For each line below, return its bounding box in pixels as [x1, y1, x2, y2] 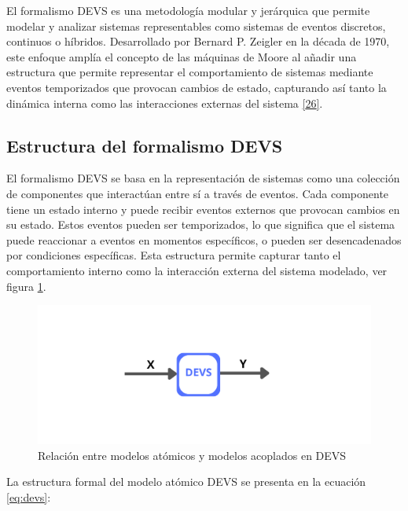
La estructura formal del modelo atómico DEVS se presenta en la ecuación [6, 473, 366, 490]
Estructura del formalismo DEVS [6, 133, 283, 157]
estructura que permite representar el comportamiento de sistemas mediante [6, 64, 373, 80]
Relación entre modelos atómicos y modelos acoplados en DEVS [38, 447, 347, 463]
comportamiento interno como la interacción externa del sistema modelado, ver [6, 262, 388, 278]
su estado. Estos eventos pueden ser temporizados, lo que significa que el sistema [6, 216, 395, 233]
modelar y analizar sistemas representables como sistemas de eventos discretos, [6, 17, 386, 34]
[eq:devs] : [6, 488, 51, 505]
